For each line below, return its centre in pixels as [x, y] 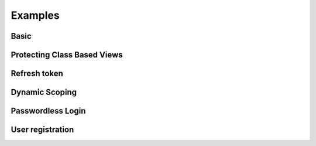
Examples [35, 15]
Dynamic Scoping [44, 92]
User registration [42, 130]
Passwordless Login [48, 111]
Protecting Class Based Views [67, 55]
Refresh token [37, 74]
